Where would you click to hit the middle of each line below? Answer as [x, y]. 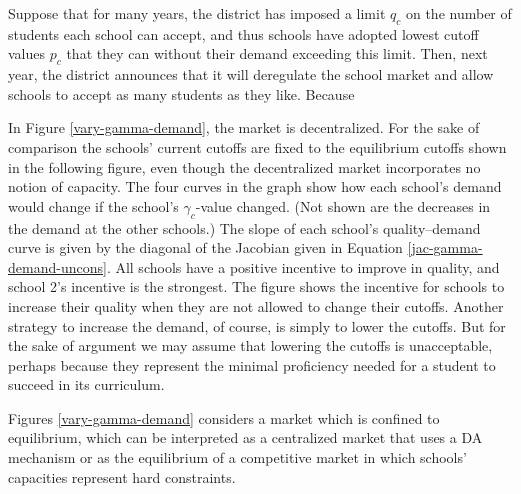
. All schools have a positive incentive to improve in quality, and [303, 266]
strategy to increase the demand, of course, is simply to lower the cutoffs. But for [257, 325]
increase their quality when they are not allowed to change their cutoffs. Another [256, 305]
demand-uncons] [57, 266]
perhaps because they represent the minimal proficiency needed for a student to [252, 364]
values [27, 53]
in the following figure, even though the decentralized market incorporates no [244, 166]
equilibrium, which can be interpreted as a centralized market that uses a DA [245, 437]
